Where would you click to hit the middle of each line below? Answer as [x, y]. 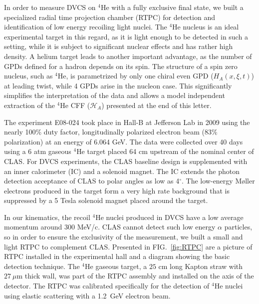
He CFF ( [75, 105]
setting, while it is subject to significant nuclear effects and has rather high [119, 46]
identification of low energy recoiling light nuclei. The [86, 27]
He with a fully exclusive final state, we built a [172, 7]
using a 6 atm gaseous [38, 151]
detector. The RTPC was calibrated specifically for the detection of [107, 286]
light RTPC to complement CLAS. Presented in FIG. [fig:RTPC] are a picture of [128, 246]
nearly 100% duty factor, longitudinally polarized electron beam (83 [108, 132]
